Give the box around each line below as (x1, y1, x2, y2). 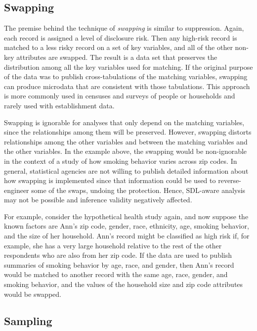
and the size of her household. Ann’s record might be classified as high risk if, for (4, 231, 250, 241)
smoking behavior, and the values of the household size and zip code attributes (4, 279, 243, 289)
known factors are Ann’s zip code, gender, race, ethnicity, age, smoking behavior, (4, 221, 249, 231)
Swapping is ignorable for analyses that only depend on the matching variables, (4, 117, 245, 127)
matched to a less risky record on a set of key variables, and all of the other (4, 42, 233, 52)
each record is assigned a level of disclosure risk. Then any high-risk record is (4, 32, 237, 43)
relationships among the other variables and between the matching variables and (4, 136, 248, 146)
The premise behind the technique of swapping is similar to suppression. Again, (4, 23, 244, 33)
